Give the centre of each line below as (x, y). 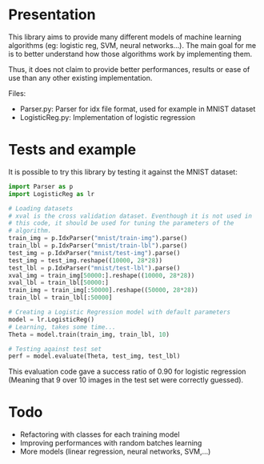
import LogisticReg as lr (51, 194)
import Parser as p (41, 186)
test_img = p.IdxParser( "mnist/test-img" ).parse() (94, 253)
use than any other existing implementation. (80, 78)
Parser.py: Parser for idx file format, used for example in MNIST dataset (138, 109)
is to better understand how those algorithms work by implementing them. (130, 54)
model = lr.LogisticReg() (51, 319)
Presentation (52, 15)
